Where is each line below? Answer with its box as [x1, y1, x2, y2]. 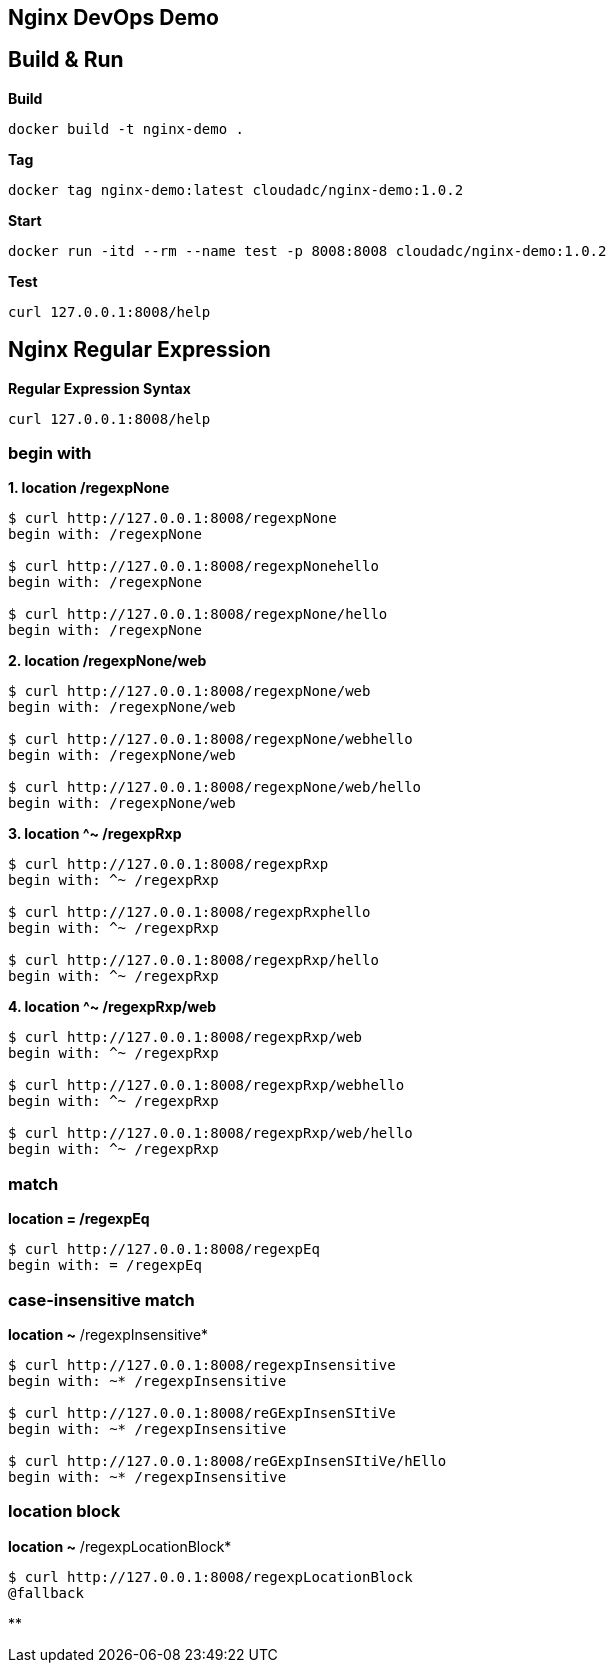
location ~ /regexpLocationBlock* [8, 1537, 232, 1555]
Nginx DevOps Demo [8, 5, 219, 30]
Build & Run [8, 47, 124, 73]
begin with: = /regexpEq [8, 1257, 202, 1274]
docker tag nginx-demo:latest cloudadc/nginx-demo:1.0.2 [8, 181, 464, 198]
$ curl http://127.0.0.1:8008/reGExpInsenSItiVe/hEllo [8, 1452, 447, 1469]
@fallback [8, 1584, 84, 1601]
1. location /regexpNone [8, 479, 170, 497]
